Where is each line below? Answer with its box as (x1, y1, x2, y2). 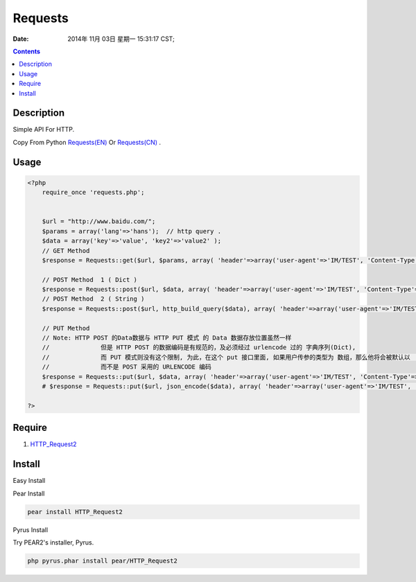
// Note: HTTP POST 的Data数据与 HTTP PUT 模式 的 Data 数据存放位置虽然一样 (42, 334, 292, 342)
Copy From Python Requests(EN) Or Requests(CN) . (12, 138, 162, 146)
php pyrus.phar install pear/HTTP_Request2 (27, 556, 178, 565)
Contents (12, 47, 41, 55)
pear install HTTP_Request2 (27, 508, 123, 515)
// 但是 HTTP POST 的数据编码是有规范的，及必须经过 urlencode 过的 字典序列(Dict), (42, 344, 356, 351)
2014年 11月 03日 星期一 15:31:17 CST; (67, 35, 175, 43)
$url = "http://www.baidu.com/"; (42, 218, 156, 225)
